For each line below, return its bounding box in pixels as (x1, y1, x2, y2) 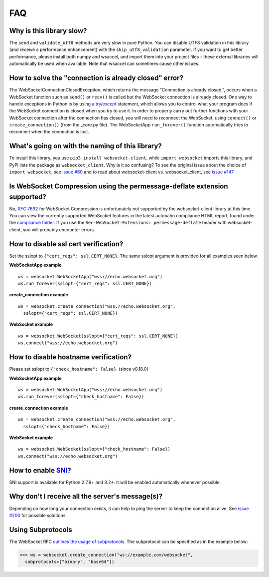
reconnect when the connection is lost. (9, 129, 90, 135)
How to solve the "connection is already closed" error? (9, 74, 184, 82)
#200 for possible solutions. (9, 512, 67, 518)
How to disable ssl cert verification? (9, 240, 124, 248)
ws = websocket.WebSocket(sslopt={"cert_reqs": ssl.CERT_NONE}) (18, 333, 179, 339)
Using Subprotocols (9, 525, 72, 534)
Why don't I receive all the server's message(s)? (9, 492, 163, 501)
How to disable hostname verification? (9, 353, 132, 362)
